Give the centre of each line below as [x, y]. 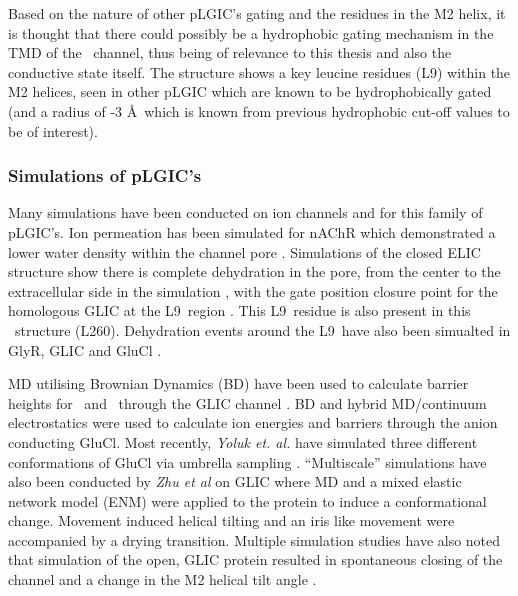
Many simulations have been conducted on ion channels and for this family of [245, 212]
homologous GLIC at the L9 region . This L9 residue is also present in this [239, 310]
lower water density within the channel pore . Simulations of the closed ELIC [244, 251]
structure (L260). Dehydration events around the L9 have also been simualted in [262, 329]
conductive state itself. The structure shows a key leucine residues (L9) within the [259, 71]
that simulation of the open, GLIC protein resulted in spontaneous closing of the [255, 559]
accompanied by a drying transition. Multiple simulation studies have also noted [254, 539]
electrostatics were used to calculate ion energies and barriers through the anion [253, 422]
